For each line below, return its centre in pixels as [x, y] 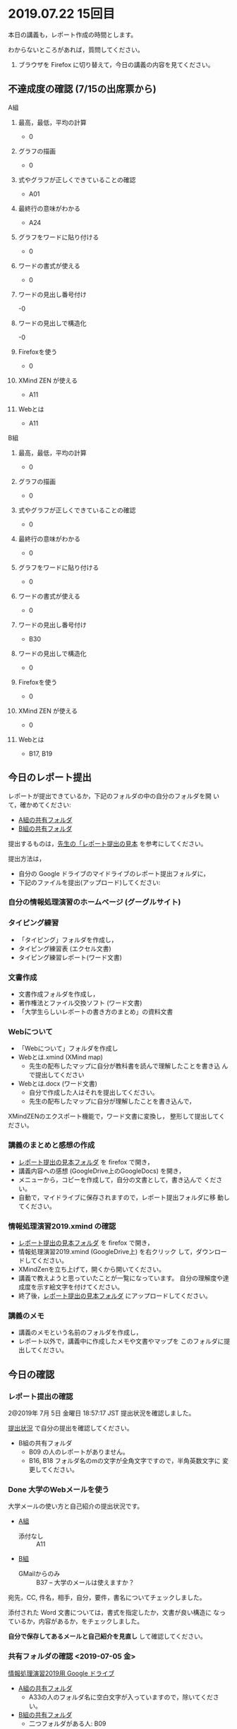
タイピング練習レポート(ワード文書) [70, 957]
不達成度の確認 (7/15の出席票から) [83, 89]
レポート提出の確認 [41, 1396]
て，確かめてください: [39, 805]
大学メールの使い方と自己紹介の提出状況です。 [76, 1506]
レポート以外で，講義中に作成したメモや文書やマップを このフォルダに [121, 1342]
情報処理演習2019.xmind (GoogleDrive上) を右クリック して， [107, 1251]
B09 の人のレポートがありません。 [79, 1452]
